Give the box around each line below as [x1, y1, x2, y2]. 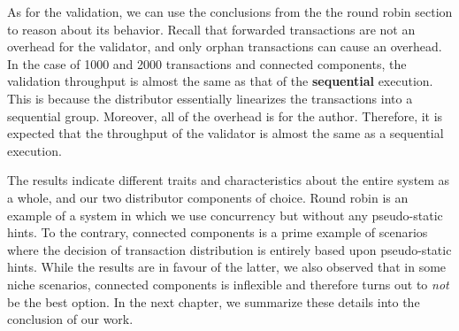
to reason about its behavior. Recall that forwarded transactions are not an [7, 19, 416, 38]
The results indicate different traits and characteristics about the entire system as [7, 171, 450, 189]
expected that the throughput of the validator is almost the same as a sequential [7, 124, 444, 142]
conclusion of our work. [7, 310, 134, 328]
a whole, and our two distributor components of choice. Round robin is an [7, 188, 409, 206]
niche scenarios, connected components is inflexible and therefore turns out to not [7, 274, 449, 293]
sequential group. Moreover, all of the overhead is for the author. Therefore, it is [7, 106, 443, 125]
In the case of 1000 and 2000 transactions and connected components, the [7, 54, 407, 73]
